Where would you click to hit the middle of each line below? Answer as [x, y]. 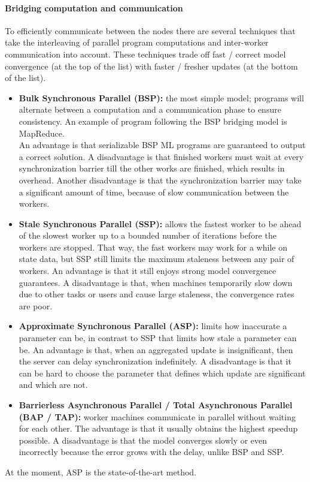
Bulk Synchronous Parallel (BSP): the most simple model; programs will [161, 97]
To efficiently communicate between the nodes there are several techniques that [150, 30]
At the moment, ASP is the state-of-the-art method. [101, 472]
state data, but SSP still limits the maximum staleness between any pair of [156, 259]
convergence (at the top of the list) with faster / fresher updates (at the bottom [151, 66]
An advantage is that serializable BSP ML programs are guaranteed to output [162, 145]
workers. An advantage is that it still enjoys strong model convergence [148, 271]
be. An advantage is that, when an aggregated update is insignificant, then [156, 349]
